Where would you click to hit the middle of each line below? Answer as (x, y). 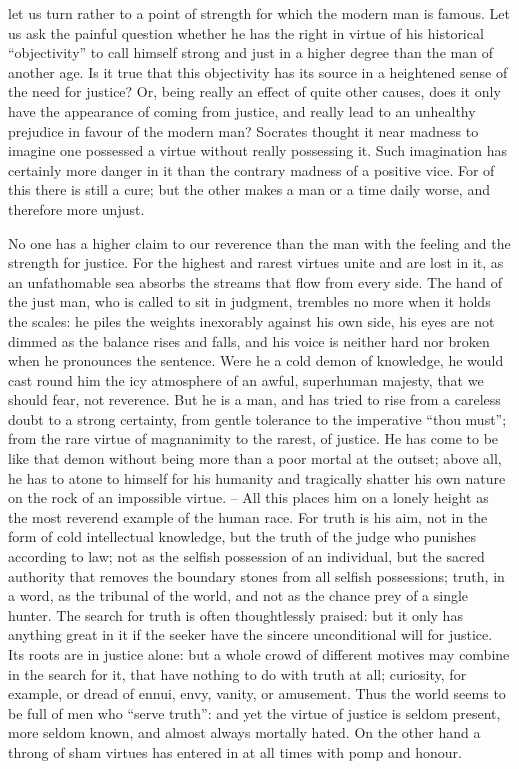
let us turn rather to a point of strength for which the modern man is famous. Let (259, 13)
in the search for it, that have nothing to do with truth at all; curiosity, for (237, 673)
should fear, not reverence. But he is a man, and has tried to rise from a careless (254, 399)
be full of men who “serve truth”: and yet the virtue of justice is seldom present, (254, 712)
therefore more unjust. (76, 208)
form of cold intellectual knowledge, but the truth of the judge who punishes (242, 536)
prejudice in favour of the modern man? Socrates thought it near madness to (243, 130)
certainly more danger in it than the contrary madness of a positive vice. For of (251, 169)
